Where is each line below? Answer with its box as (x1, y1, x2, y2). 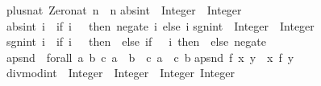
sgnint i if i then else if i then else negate (6, 33, 266, 50)
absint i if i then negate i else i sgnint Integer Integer (6, 17, 315, 34)
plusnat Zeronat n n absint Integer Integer (6, 2, 242, 18)
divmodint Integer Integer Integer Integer (6, 64, 235, 81)
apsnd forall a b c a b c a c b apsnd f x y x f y (6, 48, 294, 65)
